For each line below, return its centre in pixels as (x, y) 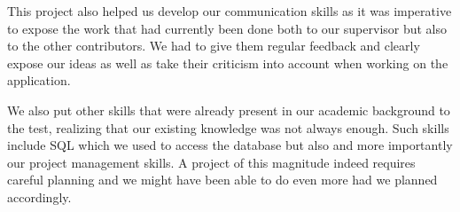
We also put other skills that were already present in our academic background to (229, 110)
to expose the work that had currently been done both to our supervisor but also (227, 28)
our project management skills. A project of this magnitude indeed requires (211, 162)
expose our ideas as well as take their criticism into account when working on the (228, 63)
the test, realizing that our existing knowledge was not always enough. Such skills (228, 127)
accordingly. (39, 196)
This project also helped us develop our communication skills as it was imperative (230, 11)
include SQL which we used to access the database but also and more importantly (230, 145)
